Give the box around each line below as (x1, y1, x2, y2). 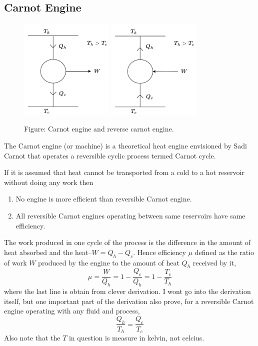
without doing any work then (4, 176, 93, 187)
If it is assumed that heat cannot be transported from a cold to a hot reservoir (4, 167, 244, 177)
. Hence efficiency (133, 246, 186, 257)
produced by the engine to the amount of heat (38, 257, 179, 267)
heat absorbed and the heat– (4, 246, 92, 257)
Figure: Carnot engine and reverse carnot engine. (24, 123, 174, 134)
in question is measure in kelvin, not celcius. (68, 332, 204, 343)
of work (4, 257, 27, 267)
